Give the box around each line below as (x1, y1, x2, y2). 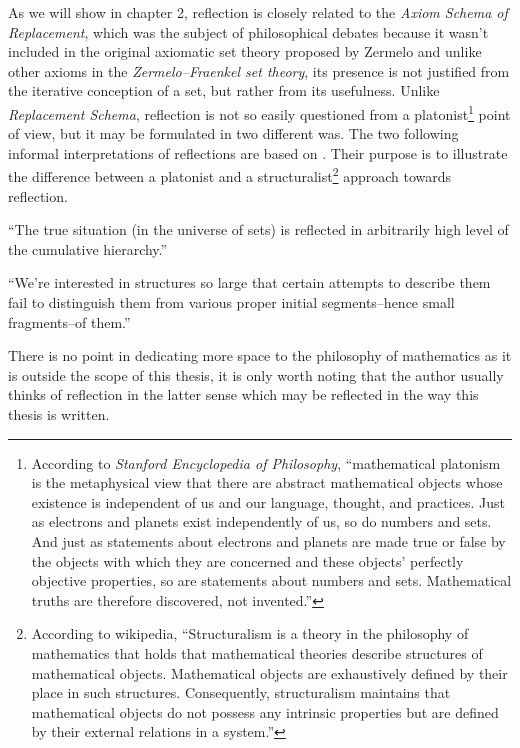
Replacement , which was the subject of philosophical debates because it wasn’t (8, 21, 489, 42)
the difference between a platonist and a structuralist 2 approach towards (8, 163, 452, 187)
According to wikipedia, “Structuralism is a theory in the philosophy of (31, 623, 469, 644)
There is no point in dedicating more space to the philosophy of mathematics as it (8, 345, 512, 366)
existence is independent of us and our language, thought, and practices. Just (31, 491, 505, 512)
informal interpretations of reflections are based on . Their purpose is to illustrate (8, 142, 508, 163)
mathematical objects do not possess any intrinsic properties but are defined (31, 701, 499, 722)
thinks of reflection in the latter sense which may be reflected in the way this (8, 384, 479, 405)
